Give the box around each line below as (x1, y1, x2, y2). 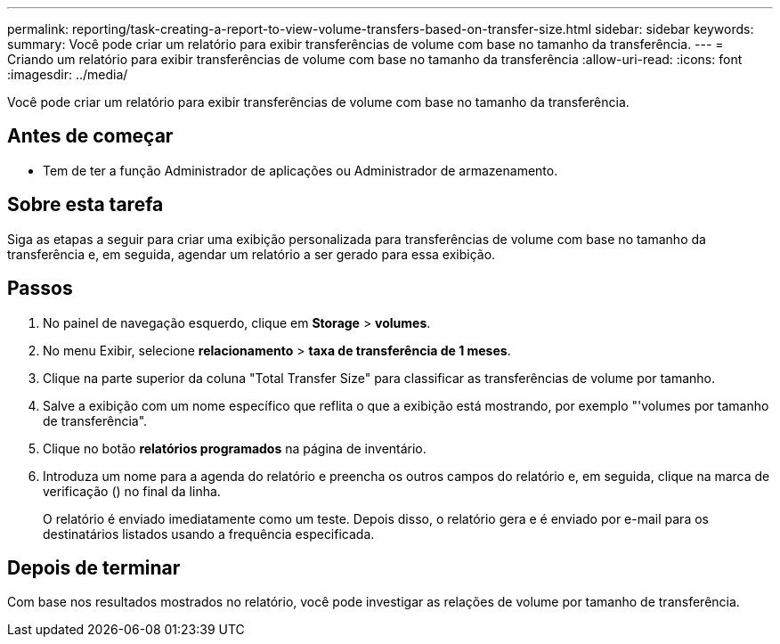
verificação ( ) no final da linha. (43, 483, 221, 499)
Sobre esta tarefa (7, 193, 164, 216)
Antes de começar (7, 125, 174, 148)
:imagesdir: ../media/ (7, 67, 128, 82)
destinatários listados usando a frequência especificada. (43, 526, 375, 542)
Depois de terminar (7, 556, 181, 579)
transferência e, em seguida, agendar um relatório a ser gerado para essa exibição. (7, 246, 496, 262)
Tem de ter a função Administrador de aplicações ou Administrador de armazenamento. (43, 162, 558, 178)
